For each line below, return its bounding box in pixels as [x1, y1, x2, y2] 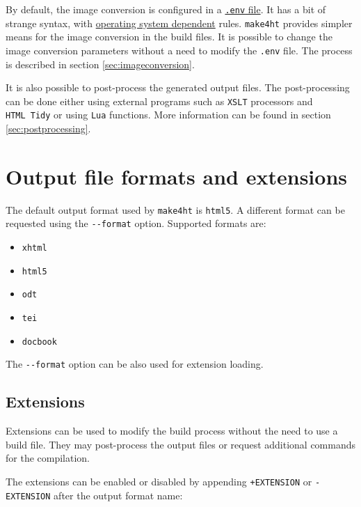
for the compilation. [6, 451, 90, 465]
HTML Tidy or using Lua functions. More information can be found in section [6, 107, 331, 122]
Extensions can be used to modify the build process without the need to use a [6, 423, 338, 438]
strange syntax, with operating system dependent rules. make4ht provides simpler [6, 15, 353, 30]
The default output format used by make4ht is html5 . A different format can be [6, 202, 345, 217]
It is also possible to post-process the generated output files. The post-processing [6, 80, 350, 95]
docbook [22, 336, 57, 347]
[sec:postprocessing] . [6, 121, 91, 136]
